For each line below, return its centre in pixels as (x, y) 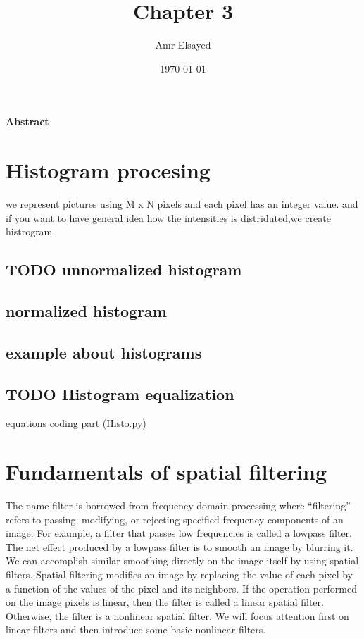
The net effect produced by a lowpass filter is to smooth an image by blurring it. (180, 546)
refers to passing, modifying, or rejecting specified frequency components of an (175, 519)
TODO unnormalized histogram (124, 269)
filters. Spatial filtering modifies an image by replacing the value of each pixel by (180, 575)
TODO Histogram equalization (120, 393)
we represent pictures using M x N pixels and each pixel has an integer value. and (182, 204)
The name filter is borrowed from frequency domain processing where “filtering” (178, 505)
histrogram (29, 231)
